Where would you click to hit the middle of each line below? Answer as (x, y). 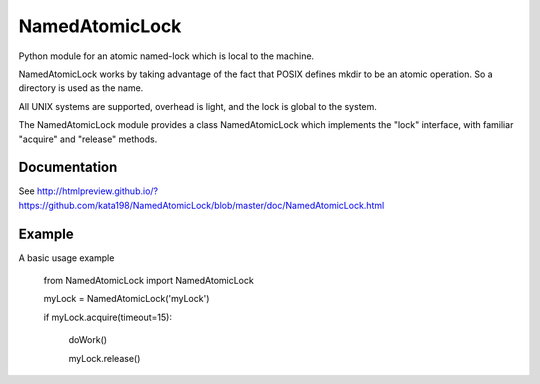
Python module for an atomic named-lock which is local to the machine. (166, 56)
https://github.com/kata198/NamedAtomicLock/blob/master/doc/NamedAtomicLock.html (201, 205)
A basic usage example (66, 257)
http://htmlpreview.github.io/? (97, 191)
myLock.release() (104, 358)
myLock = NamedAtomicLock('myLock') (126, 299)
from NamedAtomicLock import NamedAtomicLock (148, 281)
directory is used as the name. (81, 88)
